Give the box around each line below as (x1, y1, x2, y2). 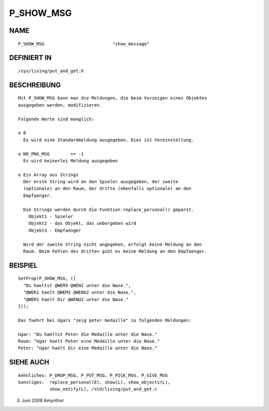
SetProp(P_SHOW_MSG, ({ (18, 276, 76, 281)
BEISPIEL (9, 261, 38, 270)
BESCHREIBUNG (9, 81, 61, 89)
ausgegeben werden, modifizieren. (18, 102, 102, 108)
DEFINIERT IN (9, 54, 52, 62)
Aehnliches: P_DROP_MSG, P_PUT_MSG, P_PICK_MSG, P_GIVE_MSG (18, 372, 168, 378)
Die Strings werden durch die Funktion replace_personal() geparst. (23, 206, 194, 212)
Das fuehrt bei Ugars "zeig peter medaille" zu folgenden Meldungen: (18, 317, 192, 323)
